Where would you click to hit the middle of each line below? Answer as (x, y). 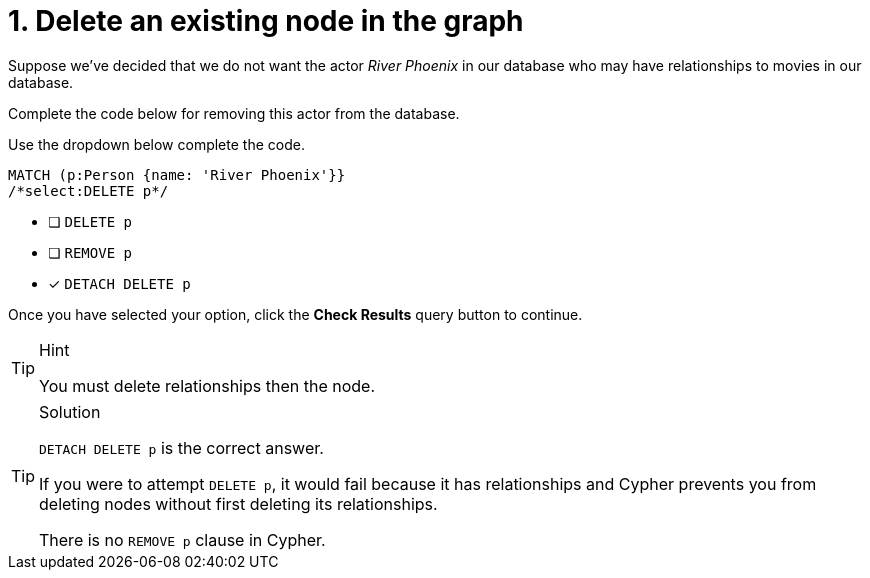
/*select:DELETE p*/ (88, 190)
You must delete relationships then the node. (207, 385)
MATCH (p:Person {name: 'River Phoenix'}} (177, 174)
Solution (70, 411)
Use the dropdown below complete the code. (156, 144)
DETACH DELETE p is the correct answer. (181, 447)
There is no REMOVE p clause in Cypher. (182, 539)
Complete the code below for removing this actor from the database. (234, 113)
